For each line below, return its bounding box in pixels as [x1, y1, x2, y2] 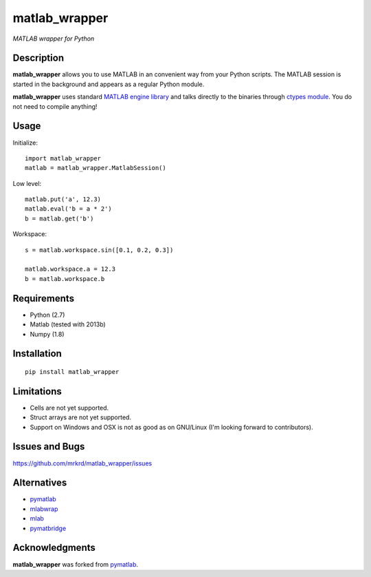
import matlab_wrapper [25, 154, 102, 162]
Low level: [12, 179, 41, 187]
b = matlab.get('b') [25, 214, 94, 222]
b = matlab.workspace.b [25, 275, 105, 282]
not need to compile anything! [12, 102, 98, 110]
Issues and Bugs [12, 441, 85, 452]
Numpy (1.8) [30, 330, 65, 338]
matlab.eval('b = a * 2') [25, 205, 113, 213]
